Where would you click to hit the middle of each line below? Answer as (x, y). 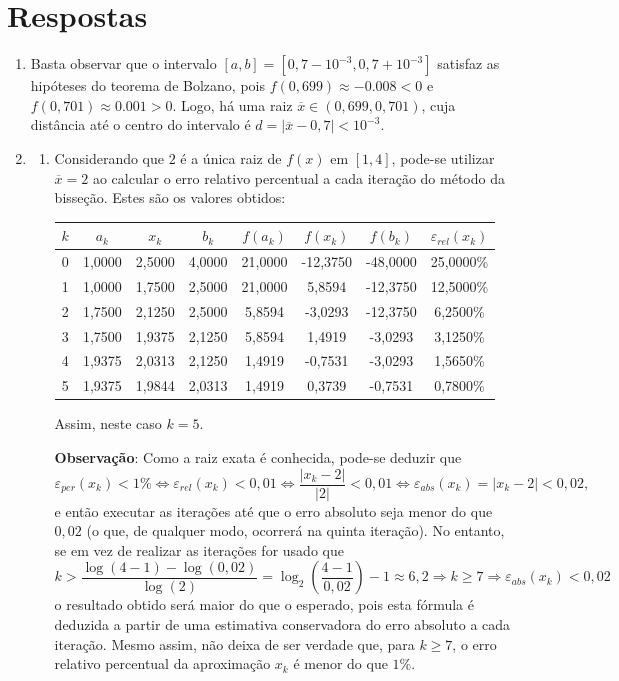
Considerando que (109, 157)
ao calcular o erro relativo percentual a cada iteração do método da (298, 177)
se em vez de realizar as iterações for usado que (199, 549)
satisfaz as (468, 63)
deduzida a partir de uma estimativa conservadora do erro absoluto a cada (282, 623)
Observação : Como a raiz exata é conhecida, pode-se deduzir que (258, 456)
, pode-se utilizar (443, 157)
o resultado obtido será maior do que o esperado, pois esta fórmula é (264, 604)
